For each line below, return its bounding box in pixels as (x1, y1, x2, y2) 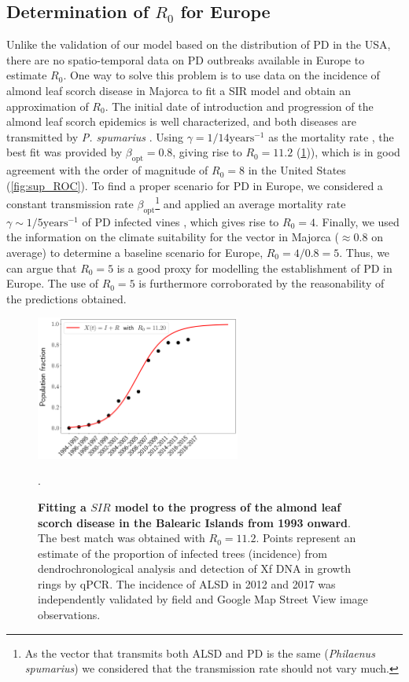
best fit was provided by (6, 144, 123, 160)
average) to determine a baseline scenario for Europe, (6, 244, 263, 260)
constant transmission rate (6, 196, 134, 211)
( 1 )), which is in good (296, 144, 400, 160)
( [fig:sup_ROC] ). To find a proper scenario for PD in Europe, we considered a (6, 177, 383, 193)
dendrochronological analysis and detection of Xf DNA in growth (38, 560, 351, 577)
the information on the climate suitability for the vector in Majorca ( (6, 229, 339, 245)
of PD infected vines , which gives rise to (82, 213, 279, 229)
